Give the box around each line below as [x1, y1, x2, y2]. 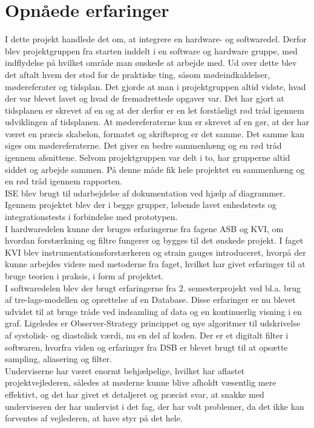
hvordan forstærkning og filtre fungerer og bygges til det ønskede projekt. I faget [5, 234, 304, 247]
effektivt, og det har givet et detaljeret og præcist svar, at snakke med [5, 387, 264, 400]
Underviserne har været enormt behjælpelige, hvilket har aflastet [5, 364, 245, 377]
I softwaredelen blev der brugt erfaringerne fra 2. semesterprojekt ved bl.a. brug [5, 281, 301, 294]
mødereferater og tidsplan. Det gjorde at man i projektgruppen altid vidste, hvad [5, 80, 306, 92]
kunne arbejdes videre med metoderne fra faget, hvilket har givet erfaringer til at [5, 258, 306, 270]
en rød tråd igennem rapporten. [5, 175, 122, 187]
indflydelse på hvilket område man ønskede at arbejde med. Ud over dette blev [5, 56, 297, 69]
